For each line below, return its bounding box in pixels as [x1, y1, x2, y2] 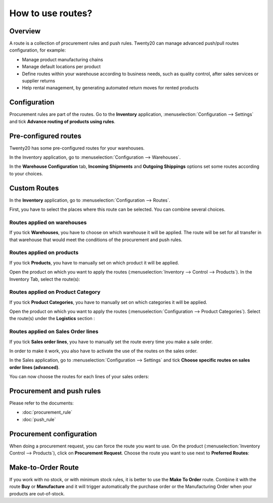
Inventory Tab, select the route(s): [9, 276, 80, 282]
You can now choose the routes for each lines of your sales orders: [9, 374, 149, 380]
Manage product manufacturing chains [22, 56, 103, 63]
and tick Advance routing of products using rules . [9, 118, 116, 124]
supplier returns [22, 78, 56, 84]
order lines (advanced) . [9, 364, 60, 370]
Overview [9, 27, 41, 35]
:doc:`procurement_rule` [22, 409, 73, 416]
